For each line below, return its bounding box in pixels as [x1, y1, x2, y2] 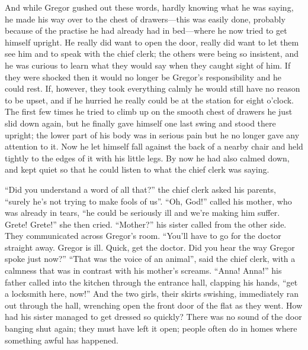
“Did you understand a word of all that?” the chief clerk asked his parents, [5, 183, 276, 195]
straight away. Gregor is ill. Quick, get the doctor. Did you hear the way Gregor [5, 241, 295, 253]
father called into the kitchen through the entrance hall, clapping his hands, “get [5, 276, 298, 288]
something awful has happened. [5, 333, 118, 346]
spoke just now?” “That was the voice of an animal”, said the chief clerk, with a [5, 252, 296, 265]
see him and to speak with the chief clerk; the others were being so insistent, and [5, 47, 299, 60]
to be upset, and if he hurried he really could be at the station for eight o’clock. [5, 93, 294, 106]
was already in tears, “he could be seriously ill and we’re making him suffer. [5, 206, 280, 219]
